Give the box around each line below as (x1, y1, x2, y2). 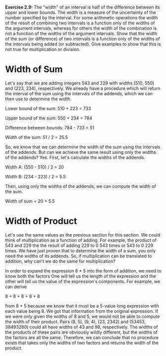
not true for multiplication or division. (5, 47, 81, 52)
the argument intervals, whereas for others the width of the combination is (5, 25, 157, 31)
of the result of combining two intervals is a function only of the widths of (5, 20, 155, 26)
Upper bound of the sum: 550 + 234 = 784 (5, 115, 93, 121)
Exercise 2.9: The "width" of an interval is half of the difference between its (5, 4, 160, 10)
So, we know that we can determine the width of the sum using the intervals (5, 144, 161, 150)
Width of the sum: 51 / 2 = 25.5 (5, 134, 68, 140)
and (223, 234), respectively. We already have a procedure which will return (5, 85, 161, 91)
